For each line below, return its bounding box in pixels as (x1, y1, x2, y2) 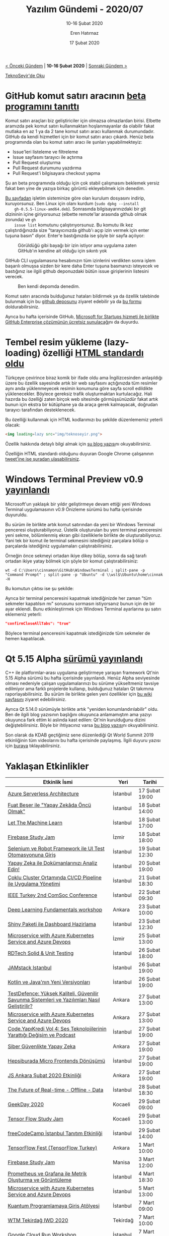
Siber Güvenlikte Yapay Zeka (8, 1043, 76, 1050)
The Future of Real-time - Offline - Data (8, 1086, 104, 1093)
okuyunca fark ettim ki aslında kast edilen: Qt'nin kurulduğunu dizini (5, 717, 146, 723)
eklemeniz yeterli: (5, 611, 42, 617)
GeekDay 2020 (8, 1101, 44, 1108)
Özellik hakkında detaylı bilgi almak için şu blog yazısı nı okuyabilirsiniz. (5, 441, 152, 447)
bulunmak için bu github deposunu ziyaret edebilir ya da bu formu (5, 298, 142, 304)
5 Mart (138, 1185, 154, 1192)
